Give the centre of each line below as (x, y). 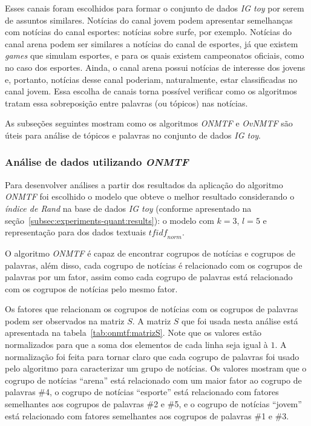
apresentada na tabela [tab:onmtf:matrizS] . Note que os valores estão (133, 333)
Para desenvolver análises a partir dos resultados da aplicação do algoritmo (144, 184)
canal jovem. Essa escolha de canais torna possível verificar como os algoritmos (151, 91)
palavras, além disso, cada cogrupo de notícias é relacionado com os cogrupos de (154, 265)
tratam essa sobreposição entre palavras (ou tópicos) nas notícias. (126, 103)
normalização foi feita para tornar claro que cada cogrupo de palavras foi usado (152, 356)
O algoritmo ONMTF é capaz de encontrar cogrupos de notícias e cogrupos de (150, 253)
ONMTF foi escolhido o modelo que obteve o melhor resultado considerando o (150, 196)
